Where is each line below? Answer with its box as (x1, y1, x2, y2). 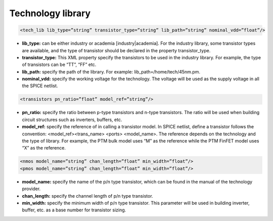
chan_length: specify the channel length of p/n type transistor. (22, 193, 154, 199)
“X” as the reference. (22, 145, 66, 151)
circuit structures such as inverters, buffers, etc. (22, 117, 122, 123)
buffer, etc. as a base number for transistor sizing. (22, 207, 126, 213)
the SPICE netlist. (22, 83, 58, 89)
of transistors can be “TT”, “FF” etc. (22, 61, 97, 68)
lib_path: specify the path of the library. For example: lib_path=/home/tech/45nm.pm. (22, 68, 201, 75)
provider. (22, 186, 41, 192)
